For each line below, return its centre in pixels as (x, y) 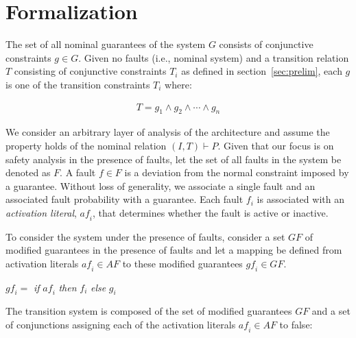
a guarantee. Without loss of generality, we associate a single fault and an (161, 185)
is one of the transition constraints (78, 84)
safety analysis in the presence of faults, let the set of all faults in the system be (174, 159)
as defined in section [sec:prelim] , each (262, 71)
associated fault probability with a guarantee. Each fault (124, 199)
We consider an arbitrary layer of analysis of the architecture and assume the (168, 132)
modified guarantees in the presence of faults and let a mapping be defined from (174, 250)
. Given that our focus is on (276, 145)
